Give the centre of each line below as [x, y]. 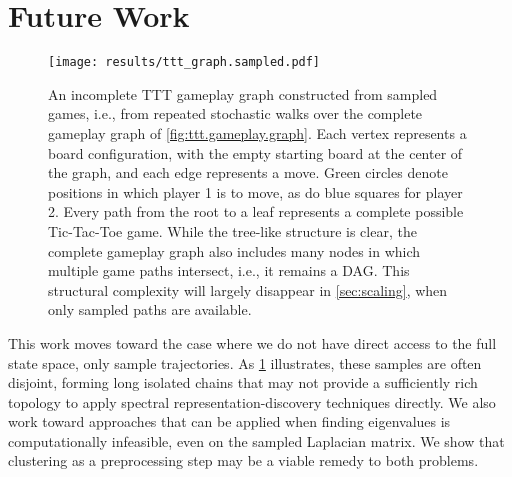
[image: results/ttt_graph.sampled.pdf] [184, 62]
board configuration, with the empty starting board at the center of [255, 152]
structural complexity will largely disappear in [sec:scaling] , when [248, 289]
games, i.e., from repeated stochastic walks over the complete [235, 113]
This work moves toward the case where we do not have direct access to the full [252, 342]
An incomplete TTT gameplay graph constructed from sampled [243, 93]
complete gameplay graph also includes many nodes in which [234, 250]
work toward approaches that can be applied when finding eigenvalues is [229, 421]
